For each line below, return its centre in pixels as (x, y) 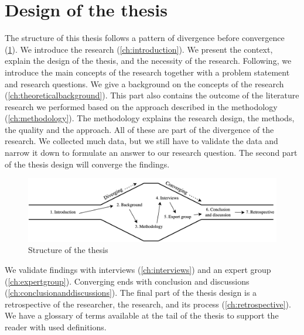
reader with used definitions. (56, 327)
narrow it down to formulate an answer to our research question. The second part (151, 153)
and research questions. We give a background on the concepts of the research (144, 83)
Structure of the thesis (68, 250)
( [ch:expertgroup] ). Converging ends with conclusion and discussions (127, 281)
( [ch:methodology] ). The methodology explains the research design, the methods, (150, 118)
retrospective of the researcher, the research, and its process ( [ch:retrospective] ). (148, 304)
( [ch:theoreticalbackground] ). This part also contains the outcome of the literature (152, 95)
